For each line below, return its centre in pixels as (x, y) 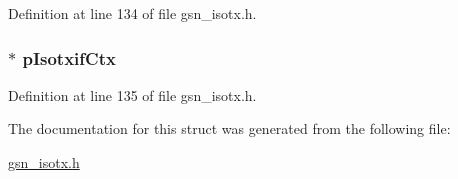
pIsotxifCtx (69, 57)
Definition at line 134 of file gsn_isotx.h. (132, 13)
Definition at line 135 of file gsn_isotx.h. (132, 94)
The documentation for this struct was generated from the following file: (229, 128)
